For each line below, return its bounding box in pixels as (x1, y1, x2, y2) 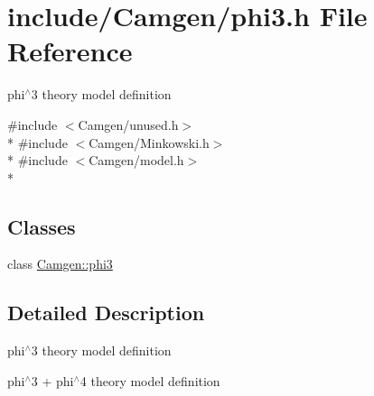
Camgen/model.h (89, 151, 184, 170)
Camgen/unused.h (78, 115, 179, 134)
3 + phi (31, 371, 74, 390)
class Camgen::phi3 (7, 254, 113, 273)
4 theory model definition (79, 371, 220, 390)
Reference (7, 32, 133, 69)
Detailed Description (7, 299, 205, 327)
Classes (7, 212, 76, 240)
